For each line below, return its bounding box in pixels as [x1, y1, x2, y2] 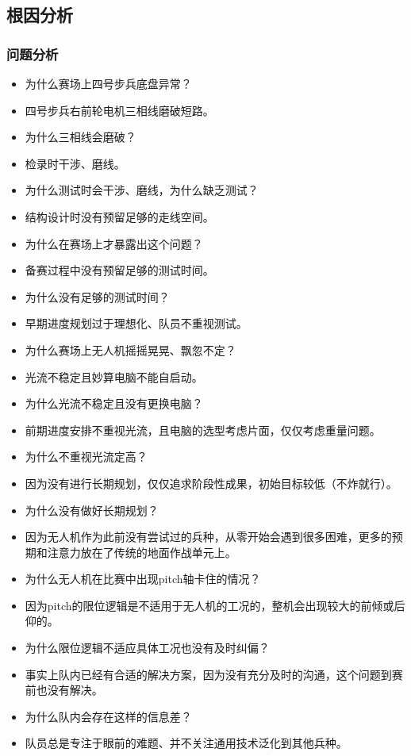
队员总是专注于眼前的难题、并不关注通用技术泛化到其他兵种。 [25, 735, 348, 751]
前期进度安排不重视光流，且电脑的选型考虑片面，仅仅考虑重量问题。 [25, 421, 381, 438]
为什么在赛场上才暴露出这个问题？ [25, 235, 203, 251]
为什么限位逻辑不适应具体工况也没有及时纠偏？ [25, 639, 270, 656]
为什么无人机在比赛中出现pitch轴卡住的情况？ [25, 570, 261, 587]
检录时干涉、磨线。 [25, 155, 125, 171]
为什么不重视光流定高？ [25, 448, 148, 465]
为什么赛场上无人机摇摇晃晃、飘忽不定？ [25, 341, 236, 358]
